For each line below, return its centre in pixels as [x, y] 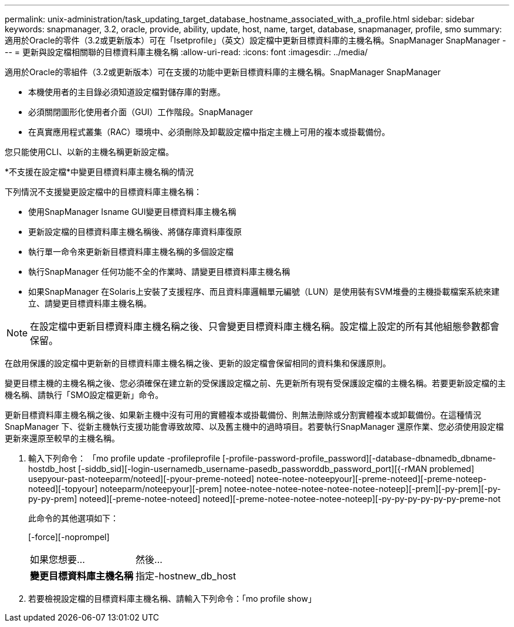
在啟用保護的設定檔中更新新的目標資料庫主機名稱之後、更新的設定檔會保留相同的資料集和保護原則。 [198, 363]
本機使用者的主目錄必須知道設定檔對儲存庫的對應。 [127, 92]
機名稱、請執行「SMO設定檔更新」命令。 [84, 395]
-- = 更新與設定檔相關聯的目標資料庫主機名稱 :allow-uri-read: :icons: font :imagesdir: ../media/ [186, 52]
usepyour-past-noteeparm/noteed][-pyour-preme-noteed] [141, 479]
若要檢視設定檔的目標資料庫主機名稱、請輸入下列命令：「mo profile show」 [172, 599]
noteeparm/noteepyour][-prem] [161, 489]
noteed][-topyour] [63, 489]
